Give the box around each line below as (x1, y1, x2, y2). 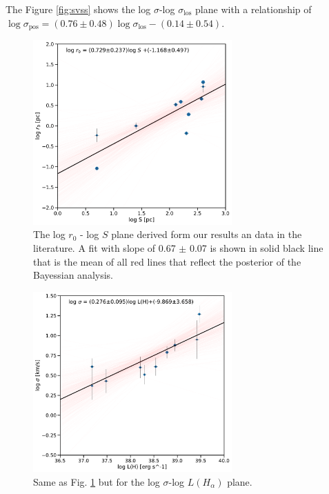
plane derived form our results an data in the (111, 227, 302, 241)
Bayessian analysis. (33, 268, 113, 282)
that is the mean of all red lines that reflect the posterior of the (33, 254, 301, 268)
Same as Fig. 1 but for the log (33, 474, 160, 488)
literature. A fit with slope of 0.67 (33, 240, 176, 255)
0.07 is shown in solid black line (189, 240, 323, 255)
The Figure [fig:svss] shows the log (6, 2, 151, 16)
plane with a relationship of (195, 2, 312, 16)
